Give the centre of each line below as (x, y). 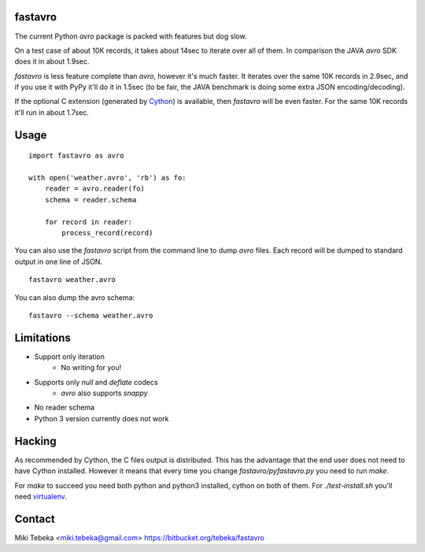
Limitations (42, 337)
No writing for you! (91, 368)
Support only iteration (70, 356)
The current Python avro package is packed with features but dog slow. (131, 36)
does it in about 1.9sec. (52, 61)
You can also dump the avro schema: (75, 297)
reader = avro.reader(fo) (95, 189)
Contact (35, 519)
